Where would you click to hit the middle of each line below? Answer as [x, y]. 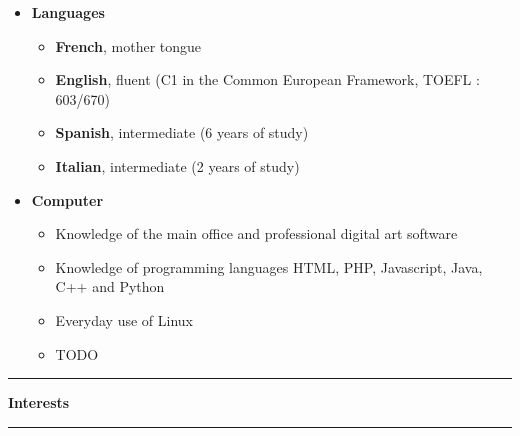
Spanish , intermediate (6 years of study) [182, 132]
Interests [39, 402]
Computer [67, 199]
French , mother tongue [128, 45]
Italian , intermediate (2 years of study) [177, 165]
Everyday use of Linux [124, 319]
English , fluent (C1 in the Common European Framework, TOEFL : [267, 79]
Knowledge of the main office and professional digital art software [256, 233]
